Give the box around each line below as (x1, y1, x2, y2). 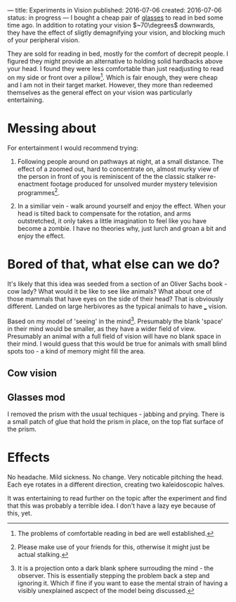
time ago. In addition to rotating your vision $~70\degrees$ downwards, (7, 21, 216, 29)
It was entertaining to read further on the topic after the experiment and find (7, 494, 227, 502)
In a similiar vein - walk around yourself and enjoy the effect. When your (17, 202, 226, 211)
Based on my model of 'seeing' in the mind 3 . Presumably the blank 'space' (7, 316, 223, 325)
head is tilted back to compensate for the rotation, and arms (17, 209, 192, 218)
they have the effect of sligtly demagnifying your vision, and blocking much (7, 28, 225, 37)
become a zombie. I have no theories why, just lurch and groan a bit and (17, 225, 227, 233)
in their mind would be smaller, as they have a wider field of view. (7, 324, 196, 333)
